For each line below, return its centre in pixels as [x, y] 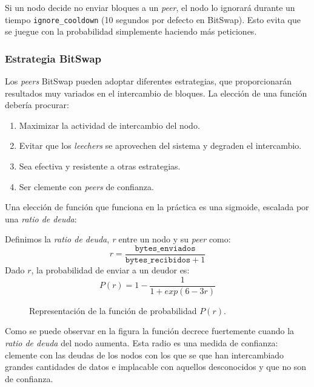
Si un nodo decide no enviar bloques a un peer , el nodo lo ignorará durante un [150, 7]
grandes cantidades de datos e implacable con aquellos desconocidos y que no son [156, 367]
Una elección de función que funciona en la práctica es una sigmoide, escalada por [157, 207]
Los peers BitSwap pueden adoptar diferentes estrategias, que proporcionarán [148, 81]
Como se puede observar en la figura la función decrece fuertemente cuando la [150, 331]
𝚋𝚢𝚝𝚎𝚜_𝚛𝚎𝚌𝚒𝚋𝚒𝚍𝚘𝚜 [158, 260]
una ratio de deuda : [41, 218]
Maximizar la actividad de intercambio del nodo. [109, 125]
